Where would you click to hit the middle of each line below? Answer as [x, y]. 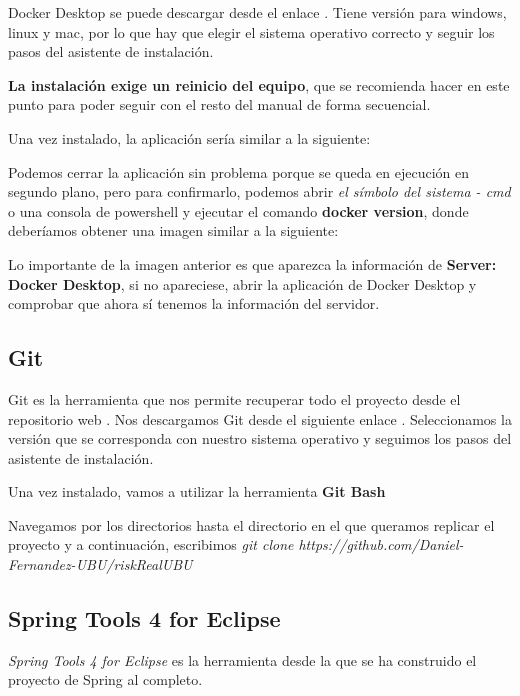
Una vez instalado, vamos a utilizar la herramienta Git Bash [197, 491]
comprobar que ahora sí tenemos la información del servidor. [194, 303]
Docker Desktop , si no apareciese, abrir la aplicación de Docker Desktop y [242, 283]
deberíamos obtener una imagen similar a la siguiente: [173, 230]
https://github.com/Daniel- [381, 544]
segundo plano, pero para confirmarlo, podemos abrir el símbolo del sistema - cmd [259, 191]
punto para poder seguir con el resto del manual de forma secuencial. [219, 104]
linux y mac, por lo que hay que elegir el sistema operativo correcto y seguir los [251, 31]
